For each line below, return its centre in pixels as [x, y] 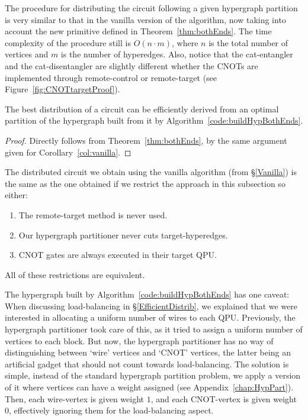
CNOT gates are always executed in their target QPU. [118, 255]
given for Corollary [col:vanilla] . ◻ [68, 152]
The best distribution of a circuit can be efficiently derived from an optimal [142, 109]
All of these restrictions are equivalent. [75, 274]
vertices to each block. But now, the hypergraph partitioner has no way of [139, 340]
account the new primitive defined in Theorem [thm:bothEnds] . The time [138, 31]
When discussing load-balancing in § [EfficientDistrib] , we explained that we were [151, 306]
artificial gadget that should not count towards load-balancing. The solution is [147, 364]
